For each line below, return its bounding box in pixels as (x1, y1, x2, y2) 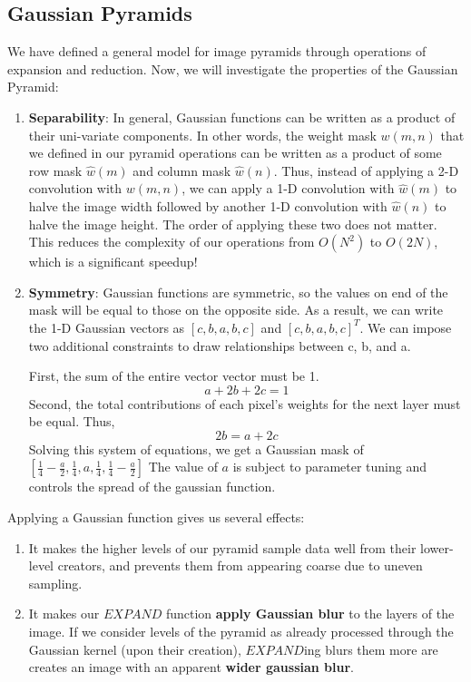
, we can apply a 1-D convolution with (182, 179, 395, 198)
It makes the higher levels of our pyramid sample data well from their (28, 538, 417, 557)
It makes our (28, 604, 100, 623)
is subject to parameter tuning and (232, 457, 427, 476)
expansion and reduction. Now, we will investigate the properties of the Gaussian (7, 59, 458, 78)
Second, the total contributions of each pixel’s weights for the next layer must (28, 394, 461, 413)
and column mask (132, 161, 231, 180)
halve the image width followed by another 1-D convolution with (28, 196, 388, 215)
